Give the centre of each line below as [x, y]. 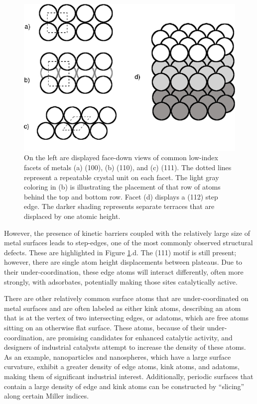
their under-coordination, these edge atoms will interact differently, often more [124, 272]
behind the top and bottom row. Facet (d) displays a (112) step [121, 196]
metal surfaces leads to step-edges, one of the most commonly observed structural [128, 243]
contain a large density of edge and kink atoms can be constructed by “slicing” [124, 386]
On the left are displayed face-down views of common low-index [121, 157]
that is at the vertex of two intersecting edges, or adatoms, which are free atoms [126, 318]
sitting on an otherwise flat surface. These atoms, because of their [105, 327]
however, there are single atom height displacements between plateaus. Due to [123, 262]
